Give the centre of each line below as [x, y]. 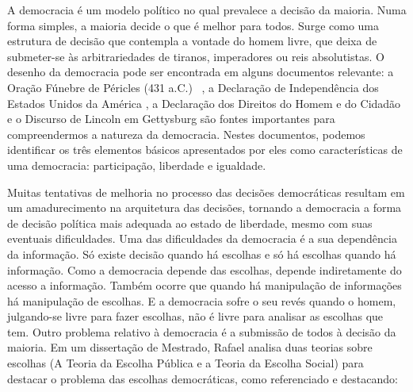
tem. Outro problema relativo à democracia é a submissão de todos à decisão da [202, 331]
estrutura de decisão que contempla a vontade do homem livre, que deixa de [192, 41]
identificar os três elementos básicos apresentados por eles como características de [205, 150]
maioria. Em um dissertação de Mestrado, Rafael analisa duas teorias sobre [190, 347]
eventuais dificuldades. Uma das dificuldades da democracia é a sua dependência [202, 238]
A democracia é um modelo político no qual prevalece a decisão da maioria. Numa [207, 10]
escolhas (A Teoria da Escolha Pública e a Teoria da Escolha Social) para [185, 363]
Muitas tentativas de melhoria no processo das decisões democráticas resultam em [206, 192]
